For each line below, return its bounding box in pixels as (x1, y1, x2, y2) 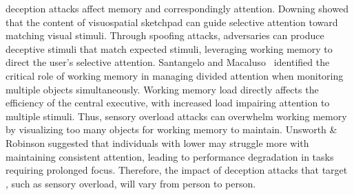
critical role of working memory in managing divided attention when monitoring (6, 68, 344, 82)
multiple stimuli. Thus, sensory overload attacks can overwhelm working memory (6, 108, 347, 123)
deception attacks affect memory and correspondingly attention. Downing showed (6, 1, 348, 15)
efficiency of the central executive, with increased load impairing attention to (6, 95, 330, 110)
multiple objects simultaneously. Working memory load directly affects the (6, 82, 319, 96)
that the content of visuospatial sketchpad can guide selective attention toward (6, 14, 338, 29)
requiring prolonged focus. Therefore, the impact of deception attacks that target (6, 163, 348, 177)
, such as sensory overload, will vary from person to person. (6, 176, 256, 190)
